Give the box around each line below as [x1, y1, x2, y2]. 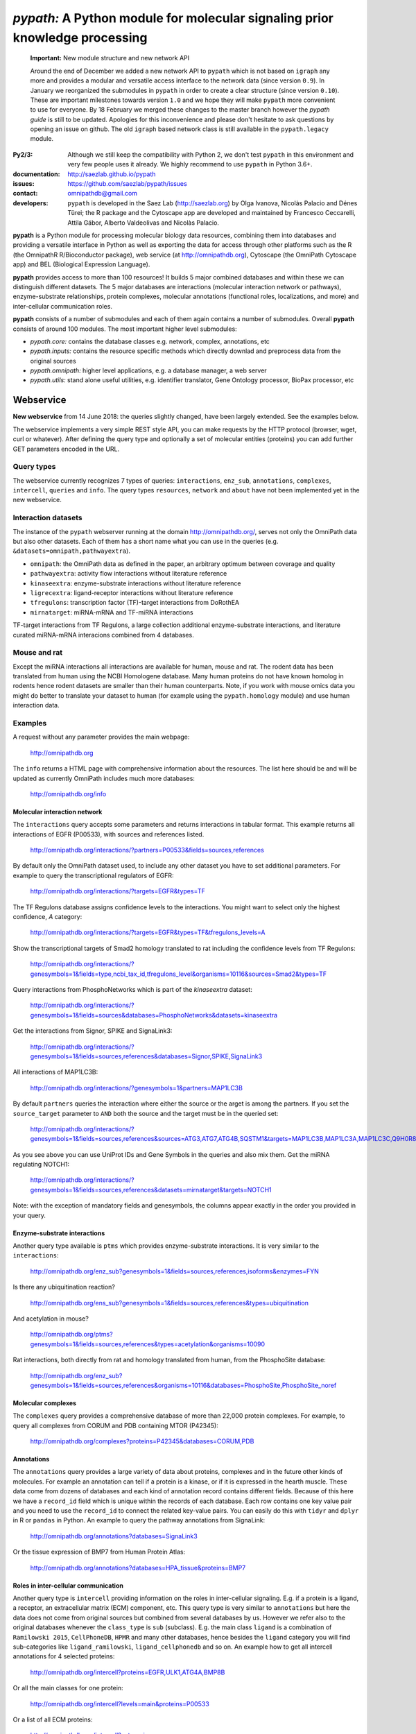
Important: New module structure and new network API [30, 54, 190, 62]
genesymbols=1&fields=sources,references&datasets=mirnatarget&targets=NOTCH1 [30, 1185, 272, 1194]
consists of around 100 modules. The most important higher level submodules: [12, 325, 237, 333]
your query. [12, 1211, 46, 1219]
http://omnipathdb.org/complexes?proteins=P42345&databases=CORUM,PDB [30, 1437, 254, 1445]
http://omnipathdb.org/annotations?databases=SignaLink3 [30, 1531, 198, 1540]
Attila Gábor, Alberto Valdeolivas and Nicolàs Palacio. [67, 218, 220, 227]
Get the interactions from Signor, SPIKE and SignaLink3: [12, 1027, 173, 1035]
